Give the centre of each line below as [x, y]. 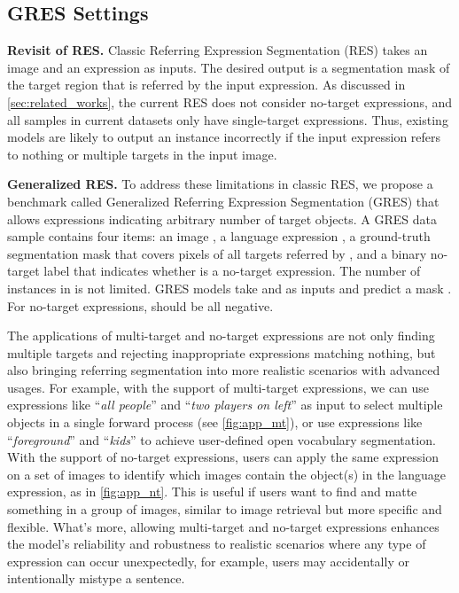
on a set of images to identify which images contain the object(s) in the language [226, 474]
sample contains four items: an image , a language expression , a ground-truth [219, 236]
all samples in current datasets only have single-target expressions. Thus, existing [228, 119]
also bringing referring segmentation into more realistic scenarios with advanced [224, 370]
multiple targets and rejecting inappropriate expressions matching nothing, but [222, 352]
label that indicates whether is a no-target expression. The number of [232, 271]
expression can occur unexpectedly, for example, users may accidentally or [208, 561]
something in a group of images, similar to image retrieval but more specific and [225, 509]
